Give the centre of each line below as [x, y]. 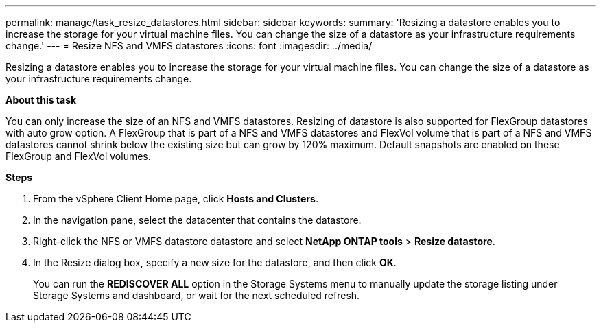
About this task [41, 100]
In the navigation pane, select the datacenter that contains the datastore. [197, 220]
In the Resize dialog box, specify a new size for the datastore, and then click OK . [215, 262]
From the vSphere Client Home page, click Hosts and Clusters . [176, 199]
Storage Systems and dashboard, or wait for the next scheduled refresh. [197, 295]
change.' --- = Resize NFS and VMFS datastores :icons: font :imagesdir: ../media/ [189, 46]
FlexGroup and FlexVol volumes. [78, 156]
